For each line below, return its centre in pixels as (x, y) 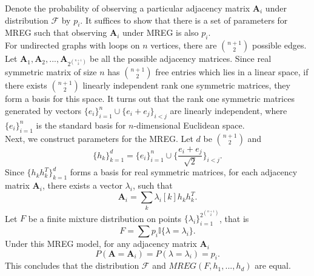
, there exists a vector (82, 185)
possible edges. (279, 45)
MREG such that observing (56, 32)
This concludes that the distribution (72, 265)
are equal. (273, 265)
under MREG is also (160, 32)
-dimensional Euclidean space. (189, 125)
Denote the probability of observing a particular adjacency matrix (128, 8)
